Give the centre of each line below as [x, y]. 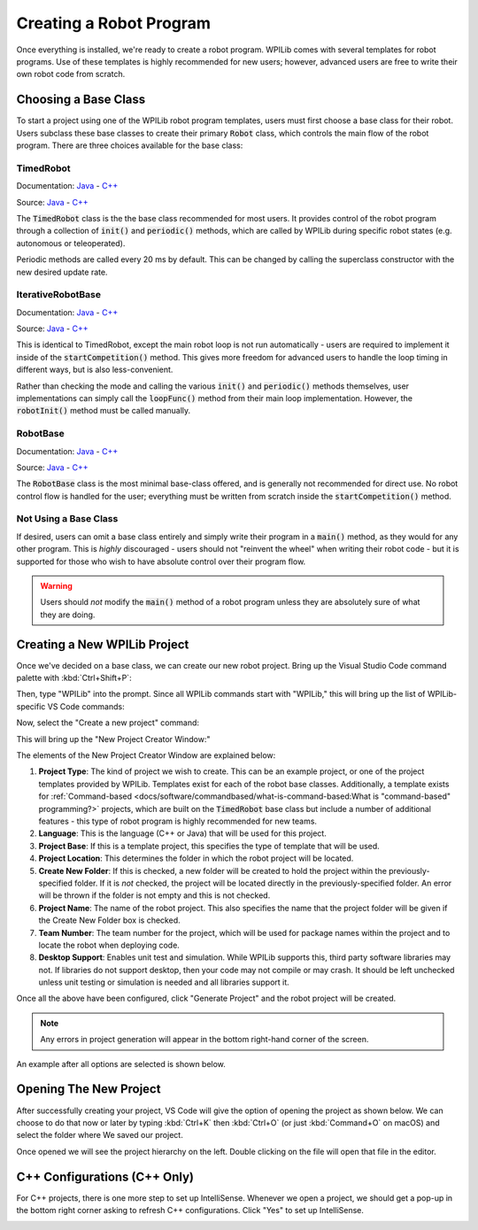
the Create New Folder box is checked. [109, 920]
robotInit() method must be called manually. [104, 411]
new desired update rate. [62, 272]
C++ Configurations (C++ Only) [105, 1176]
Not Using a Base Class [67, 519]
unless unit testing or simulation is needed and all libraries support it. [164, 982]
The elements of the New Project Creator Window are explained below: [146, 755]
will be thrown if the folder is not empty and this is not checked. [154, 895]
